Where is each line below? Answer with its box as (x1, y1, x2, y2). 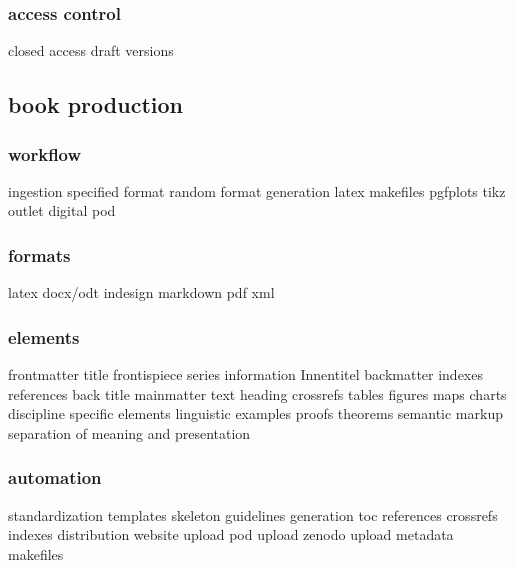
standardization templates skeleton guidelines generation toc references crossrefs (8, 504, 498, 525)
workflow (8, 141, 82, 166)
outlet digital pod (8, 200, 116, 221)
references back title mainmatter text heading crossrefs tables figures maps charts (8, 383, 507, 404)
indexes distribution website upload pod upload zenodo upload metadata (8, 524, 454, 545)
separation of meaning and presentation (8, 422, 251, 443)
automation (8, 465, 102, 490)
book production (8, 89, 183, 120)
